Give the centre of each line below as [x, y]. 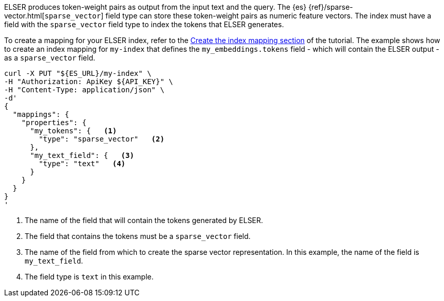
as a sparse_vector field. [50, 58]
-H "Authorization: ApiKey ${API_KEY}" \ [89, 82]
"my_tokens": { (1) [73, 131]
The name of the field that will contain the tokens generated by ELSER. [144, 220]
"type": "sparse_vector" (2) [101, 139]
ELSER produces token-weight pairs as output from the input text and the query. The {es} [155, 7]
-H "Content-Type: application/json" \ [84, 90]
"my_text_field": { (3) [82, 155]
